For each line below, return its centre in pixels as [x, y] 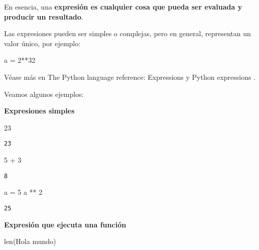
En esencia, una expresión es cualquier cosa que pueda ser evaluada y [123, 7]
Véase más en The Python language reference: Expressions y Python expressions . [130, 77]
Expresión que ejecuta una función [65, 224]
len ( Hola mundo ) [30, 241]
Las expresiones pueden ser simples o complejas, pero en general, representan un [127, 33]
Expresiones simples [39, 111]
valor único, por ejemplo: [42, 43]
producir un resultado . [44, 16]
